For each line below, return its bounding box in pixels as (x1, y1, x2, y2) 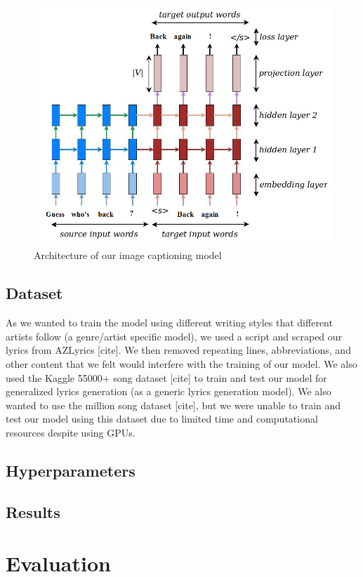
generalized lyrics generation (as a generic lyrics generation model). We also (6, 384, 331, 399)
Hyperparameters (6, 459, 136, 481)
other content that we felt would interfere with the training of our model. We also (6, 356, 357, 371)
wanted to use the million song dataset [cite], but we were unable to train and (6, 397, 341, 412)
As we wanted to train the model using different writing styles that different (6, 315, 333, 330)
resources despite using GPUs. (6, 425, 136, 439)
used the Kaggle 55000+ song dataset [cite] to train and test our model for (6, 370, 327, 385)
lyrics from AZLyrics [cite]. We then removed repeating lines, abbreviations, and (6, 343, 351, 357)
